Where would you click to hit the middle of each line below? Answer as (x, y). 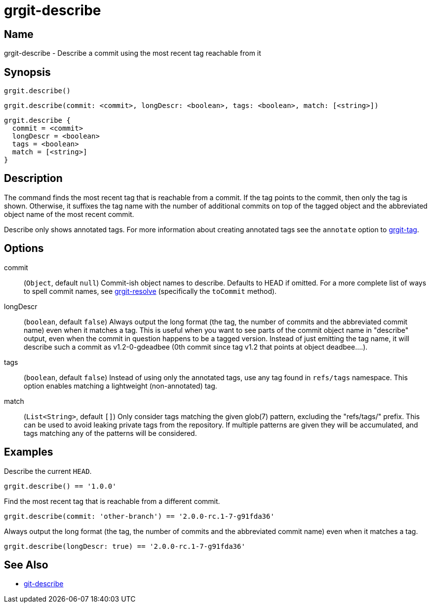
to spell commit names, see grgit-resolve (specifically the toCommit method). (150, 291)
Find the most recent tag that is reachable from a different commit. (112, 501)
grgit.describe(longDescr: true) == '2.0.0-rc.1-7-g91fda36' (125, 546)
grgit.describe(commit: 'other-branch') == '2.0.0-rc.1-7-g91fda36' (139, 516)
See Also (26, 565)
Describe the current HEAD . (48, 471)
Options (24, 249)
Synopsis (27, 72)
